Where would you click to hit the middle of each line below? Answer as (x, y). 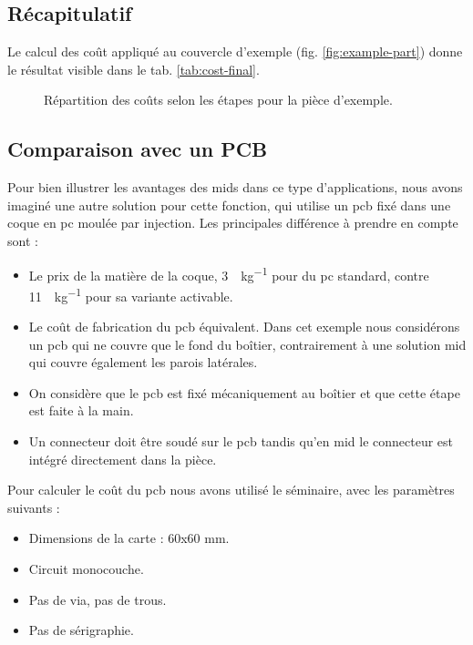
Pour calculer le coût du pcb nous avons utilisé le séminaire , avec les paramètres (231, 490)
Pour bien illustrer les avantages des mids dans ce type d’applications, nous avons (235, 187)
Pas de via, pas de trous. (98, 599)
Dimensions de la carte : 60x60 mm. (129, 538)
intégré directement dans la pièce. (123, 459)
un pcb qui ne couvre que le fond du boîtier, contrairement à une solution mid (247, 344)
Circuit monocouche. (86, 568)
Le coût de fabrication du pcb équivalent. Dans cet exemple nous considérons (244, 327)
